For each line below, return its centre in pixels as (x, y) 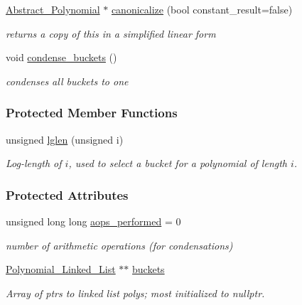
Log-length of (34, 163)
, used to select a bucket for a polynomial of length (178, 163)
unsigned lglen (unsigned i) (65, 139)
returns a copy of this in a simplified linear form (111, 33)
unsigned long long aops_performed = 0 (93, 221)
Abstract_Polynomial (53, 9)
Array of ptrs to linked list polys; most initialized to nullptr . (135, 293)
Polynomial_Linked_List (61, 269)
